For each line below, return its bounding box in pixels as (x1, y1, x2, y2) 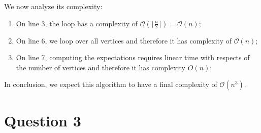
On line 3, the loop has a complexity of (16, 18, 138, 28)
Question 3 (4, 110, 81, 130)
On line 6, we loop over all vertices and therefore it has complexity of (16, 35, 232, 46)
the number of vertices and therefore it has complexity (16, 62, 185, 72)
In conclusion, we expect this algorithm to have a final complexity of (4, 79, 217, 90)
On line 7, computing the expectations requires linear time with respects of (16, 52, 250, 63)
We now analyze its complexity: (4, 1, 103, 11)
